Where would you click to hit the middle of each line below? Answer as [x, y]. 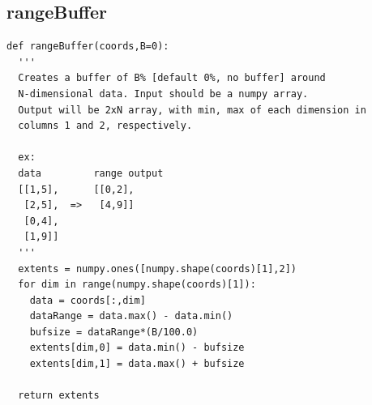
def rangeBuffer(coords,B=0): [88, 47]
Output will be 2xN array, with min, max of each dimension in [192, 110]
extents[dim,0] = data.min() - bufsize [137, 348]
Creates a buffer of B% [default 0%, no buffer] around [172, 78]
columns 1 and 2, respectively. [105, 126]
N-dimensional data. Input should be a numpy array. [163, 94]
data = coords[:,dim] [88, 300]
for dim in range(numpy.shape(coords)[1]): [137, 285]
